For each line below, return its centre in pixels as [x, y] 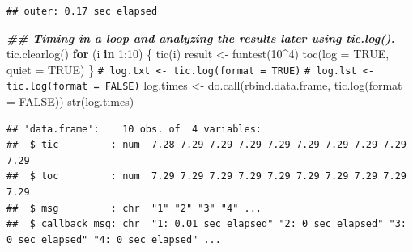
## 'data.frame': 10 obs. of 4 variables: [134, 129]
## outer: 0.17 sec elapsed [82, 11]
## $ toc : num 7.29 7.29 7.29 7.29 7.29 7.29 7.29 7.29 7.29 [206, 176]
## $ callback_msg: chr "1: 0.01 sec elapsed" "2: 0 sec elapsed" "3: [206, 224]
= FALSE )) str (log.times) [70, 101]
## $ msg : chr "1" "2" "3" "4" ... [134, 208]
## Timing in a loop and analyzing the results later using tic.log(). [201, 38]
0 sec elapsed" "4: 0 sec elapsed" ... [114, 239]
